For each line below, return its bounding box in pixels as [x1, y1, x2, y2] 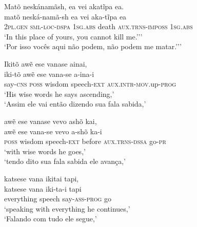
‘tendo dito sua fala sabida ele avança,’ [4, 156, 126, 167]
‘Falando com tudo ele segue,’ [4, 213, 97, 224]
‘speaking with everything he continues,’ [4, 203, 130, 214]
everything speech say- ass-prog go [4, 193, 111, 204]
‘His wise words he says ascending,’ [4, 88, 114, 99]
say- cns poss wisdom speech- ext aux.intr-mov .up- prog [4, 78, 176, 89]
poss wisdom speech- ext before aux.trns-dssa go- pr [4, 136, 166, 147]
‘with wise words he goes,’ [4, 146, 86, 156]
